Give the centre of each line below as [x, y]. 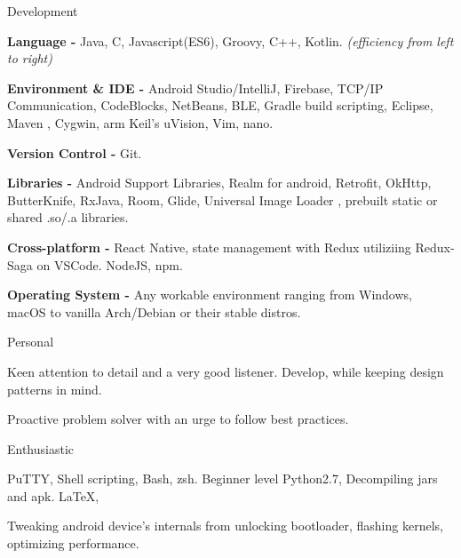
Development [43, 11]
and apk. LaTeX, [53, 495]
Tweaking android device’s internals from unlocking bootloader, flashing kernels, [225, 526]
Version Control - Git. [75, 152]
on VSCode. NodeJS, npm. [110, 264]
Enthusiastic [41, 448]
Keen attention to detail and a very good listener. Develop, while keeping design [226, 371]
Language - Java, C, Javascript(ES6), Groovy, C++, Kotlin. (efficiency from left [230, 40]
